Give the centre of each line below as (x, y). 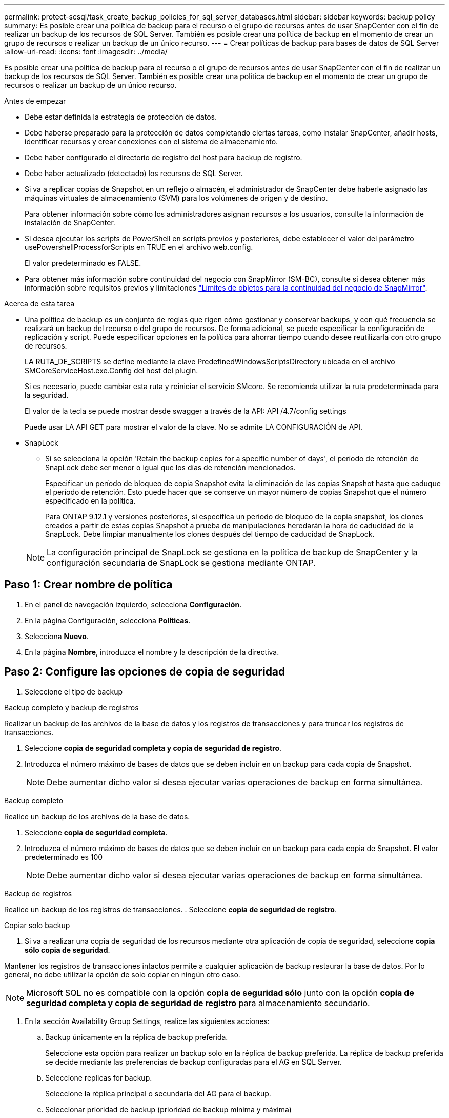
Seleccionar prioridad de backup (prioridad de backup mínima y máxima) (168, 1109)
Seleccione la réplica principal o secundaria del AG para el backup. (158, 1093)
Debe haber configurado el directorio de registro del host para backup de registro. (164, 157)
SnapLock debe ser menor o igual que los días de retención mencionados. (170, 467)
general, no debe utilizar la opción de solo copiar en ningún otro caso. (122, 974)
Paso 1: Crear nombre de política (88, 585)
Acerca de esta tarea (39, 304)
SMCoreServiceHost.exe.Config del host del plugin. (111, 370)
